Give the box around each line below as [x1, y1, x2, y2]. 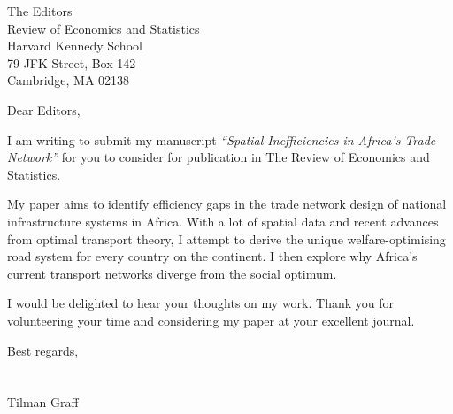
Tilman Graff [7, 393, 79, 411]
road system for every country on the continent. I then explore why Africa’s [7, 247, 418, 265]
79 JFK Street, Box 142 [7, 53, 136, 72]
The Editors [7, 2, 73, 19]
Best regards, [7, 341, 79, 359]
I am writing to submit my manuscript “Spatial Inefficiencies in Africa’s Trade [7, 130, 436, 149]
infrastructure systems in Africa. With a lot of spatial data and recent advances [7, 211, 439, 230]
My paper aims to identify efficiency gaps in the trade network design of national [7, 195, 447, 213]
